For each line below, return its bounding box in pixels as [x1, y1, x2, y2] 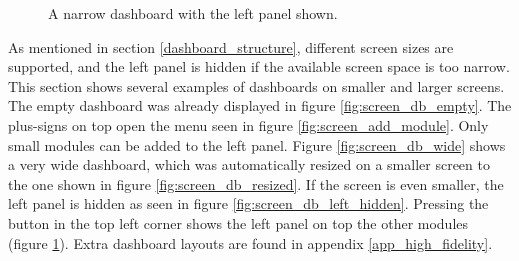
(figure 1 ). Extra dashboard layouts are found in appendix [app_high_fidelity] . [8, 232, 493, 253]
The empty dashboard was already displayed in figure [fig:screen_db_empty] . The [8, 95, 512, 116]
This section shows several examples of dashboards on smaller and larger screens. [8, 75, 505, 96]
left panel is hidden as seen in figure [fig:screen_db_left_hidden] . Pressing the [8, 193, 489, 214]
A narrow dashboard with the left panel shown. [48, 3, 338, 23]
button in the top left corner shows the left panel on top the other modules [8, 212, 469, 233]
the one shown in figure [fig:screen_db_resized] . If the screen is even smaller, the [8, 173, 504, 194]
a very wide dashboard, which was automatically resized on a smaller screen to [8, 154, 490, 175]
